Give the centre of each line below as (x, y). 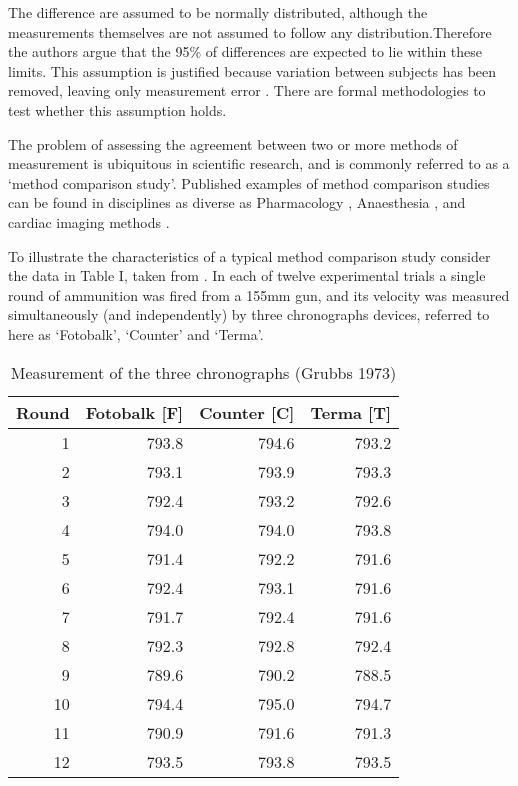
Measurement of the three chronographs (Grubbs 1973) (203, 372)
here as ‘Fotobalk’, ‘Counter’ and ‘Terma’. (136, 333)
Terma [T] (351, 412)
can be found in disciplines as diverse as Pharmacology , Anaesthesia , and (237, 202)
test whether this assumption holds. (117, 109)
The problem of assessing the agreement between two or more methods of (233, 143)
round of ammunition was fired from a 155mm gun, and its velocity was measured (259, 294)
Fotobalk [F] (134, 412)
